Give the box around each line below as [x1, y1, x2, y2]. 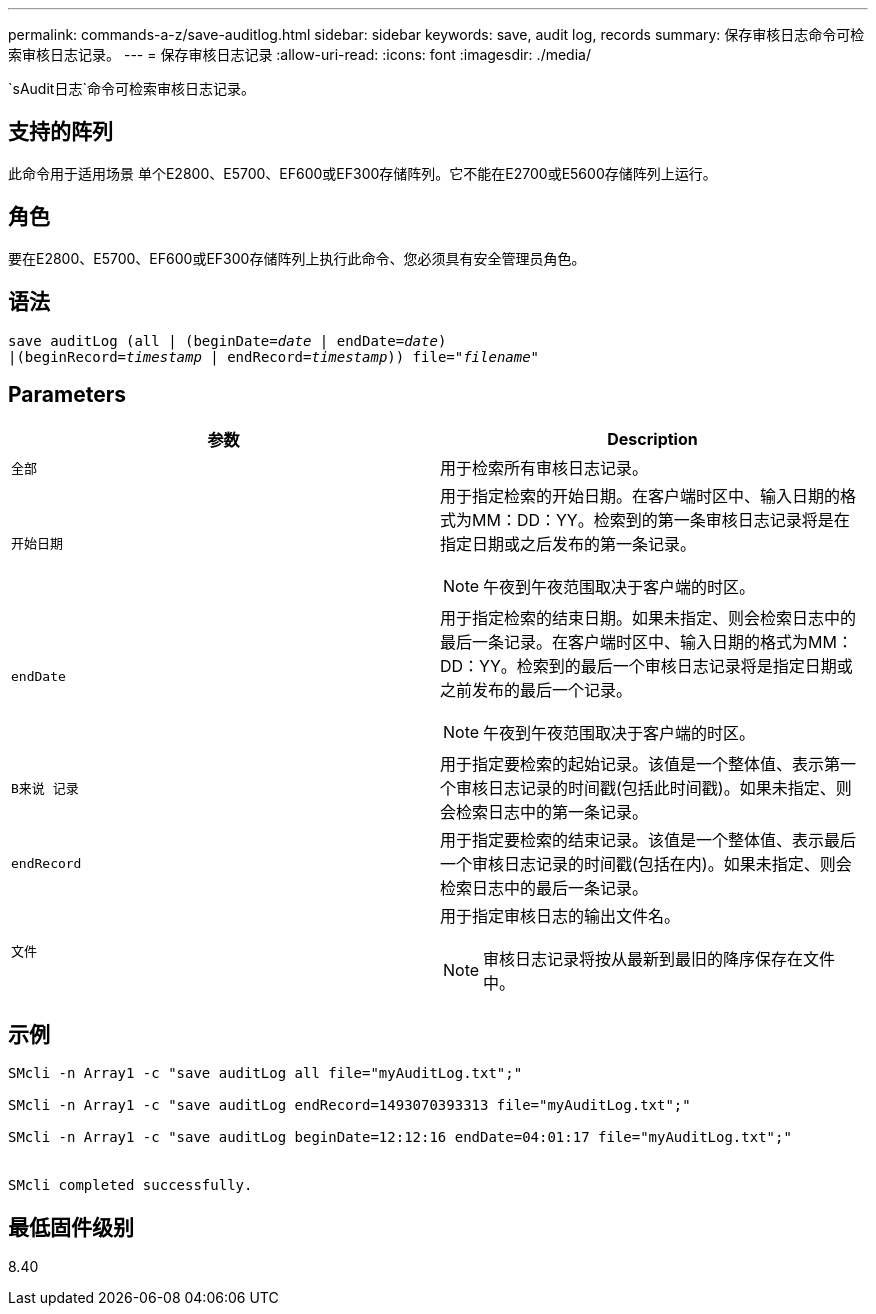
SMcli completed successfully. [8, 1177, 253, 1194]
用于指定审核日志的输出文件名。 [440, 906, 681, 927]
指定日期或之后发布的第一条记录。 [440, 534, 697, 555]
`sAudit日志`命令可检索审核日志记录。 [8, 80, 255, 97]
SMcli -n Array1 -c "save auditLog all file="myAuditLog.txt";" [8, 1065, 523, 1082]
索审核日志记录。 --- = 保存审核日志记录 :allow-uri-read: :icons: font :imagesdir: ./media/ [8, 46, 591, 63]
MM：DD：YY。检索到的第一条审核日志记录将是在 [472, 510, 850, 531]
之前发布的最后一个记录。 [440, 680, 633, 701]
